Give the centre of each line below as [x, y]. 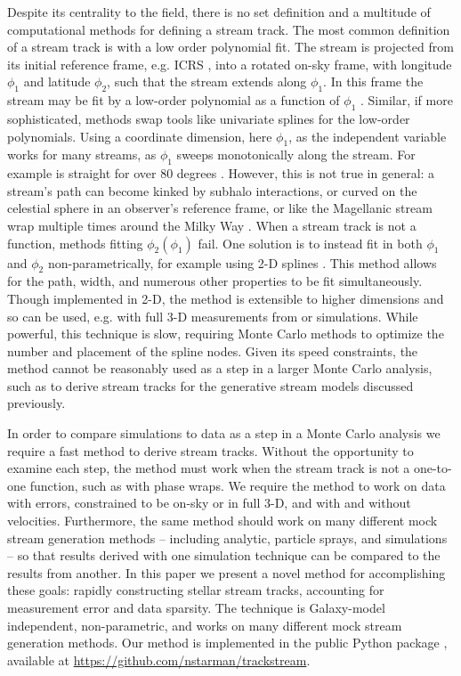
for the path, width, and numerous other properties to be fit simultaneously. [215, 281]
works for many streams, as [82, 155]
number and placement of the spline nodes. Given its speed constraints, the [213, 350]
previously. [36, 403]
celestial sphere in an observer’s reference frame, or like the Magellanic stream [220, 208]
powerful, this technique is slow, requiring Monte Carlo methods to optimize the [226, 334]
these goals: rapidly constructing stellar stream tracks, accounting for [196, 590]
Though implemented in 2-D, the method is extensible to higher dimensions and [226, 298]
